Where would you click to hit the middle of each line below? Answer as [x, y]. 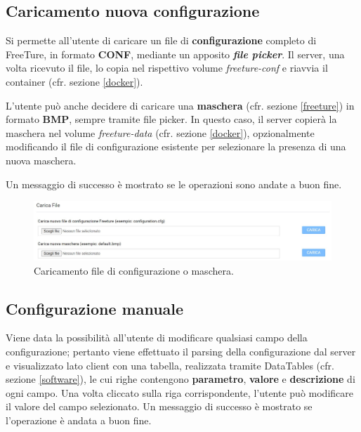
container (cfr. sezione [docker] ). [74, 81]
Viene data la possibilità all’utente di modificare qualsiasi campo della [157, 338]
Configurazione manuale [95, 308]
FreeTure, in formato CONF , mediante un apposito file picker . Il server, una [175, 54]
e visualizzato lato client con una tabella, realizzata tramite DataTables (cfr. [170, 365]
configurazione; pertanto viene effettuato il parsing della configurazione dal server [181, 351]
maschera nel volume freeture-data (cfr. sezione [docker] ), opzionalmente [160, 132]
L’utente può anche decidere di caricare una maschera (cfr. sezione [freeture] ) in [180, 105]
